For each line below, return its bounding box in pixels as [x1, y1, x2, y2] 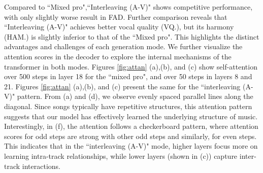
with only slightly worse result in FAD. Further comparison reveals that [4, 11, 227, 22]
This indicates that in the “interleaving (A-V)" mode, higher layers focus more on [4, 141, 258, 151]
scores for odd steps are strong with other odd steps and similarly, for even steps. [4, 130, 257, 141]
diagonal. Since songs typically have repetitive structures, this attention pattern [4, 100, 252, 111]
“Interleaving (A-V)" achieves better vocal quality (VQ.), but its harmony [4, 21, 234, 32]
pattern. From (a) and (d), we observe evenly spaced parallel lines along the [17, 91, 253, 101]
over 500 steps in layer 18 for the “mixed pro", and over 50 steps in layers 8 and [4, 71, 252, 82]
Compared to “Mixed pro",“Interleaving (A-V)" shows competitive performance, [4, 2, 253, 12]
